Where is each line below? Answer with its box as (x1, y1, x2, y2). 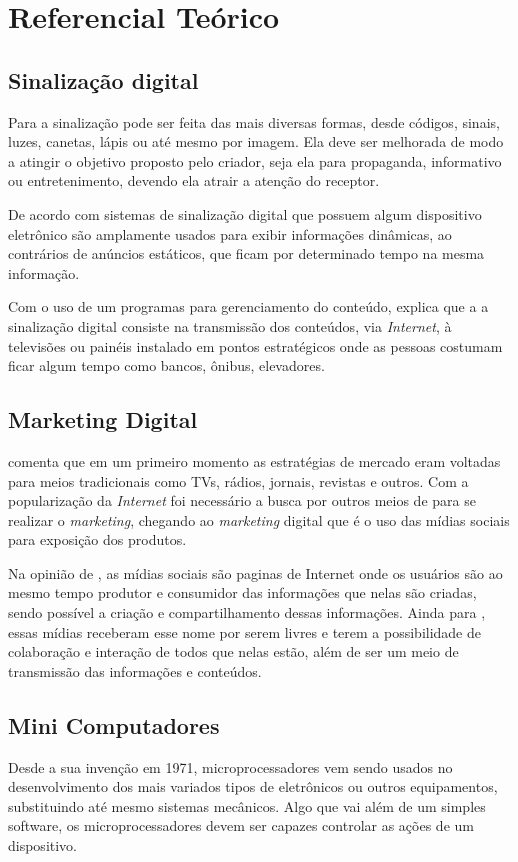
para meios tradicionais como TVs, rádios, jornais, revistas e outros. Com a (8, 470, 469, 491)
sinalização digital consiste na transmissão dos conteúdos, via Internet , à (8, 315, 452, 336)
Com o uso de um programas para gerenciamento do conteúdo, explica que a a (8, 296, 489, 317)
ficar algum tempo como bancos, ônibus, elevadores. (8, 355, 325, 376)
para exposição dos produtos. (8, 529, 187, 550)
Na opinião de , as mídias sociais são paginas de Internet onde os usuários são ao (8, 562, 503, 583)
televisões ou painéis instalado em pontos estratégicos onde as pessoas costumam (8, 335, 503, 356)
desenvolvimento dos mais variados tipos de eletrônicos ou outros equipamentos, (8, 776, 498, 797)
